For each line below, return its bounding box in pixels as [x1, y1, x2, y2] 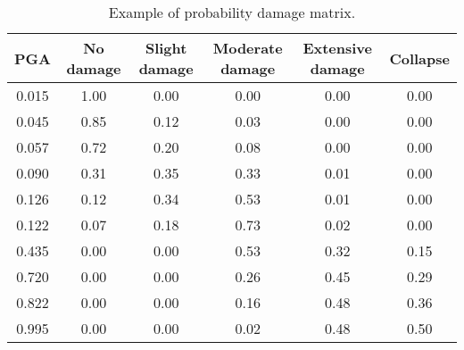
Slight [145, 37, 187, 58]
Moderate [212, 37, 283, 58]
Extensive [302, 37, 373, 58]
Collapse [389, 47, 450, 69]
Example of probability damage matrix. [108, 2, 356, 22]
